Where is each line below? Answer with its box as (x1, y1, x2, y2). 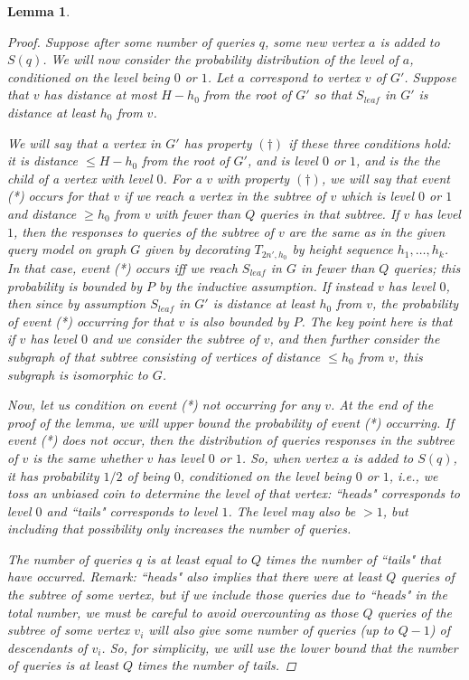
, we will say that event (321, 168, 450, 187)
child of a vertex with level (7, 168, 153, 187)
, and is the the (356, 151, 441, 170)
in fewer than (300, 258, 375, 277)
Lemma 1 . (7, 2, 70, 20)
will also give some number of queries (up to (148, 620, 394, 639)
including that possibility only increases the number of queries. (7, 519, 352, 538)
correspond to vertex (249, 67, 361, 86)
